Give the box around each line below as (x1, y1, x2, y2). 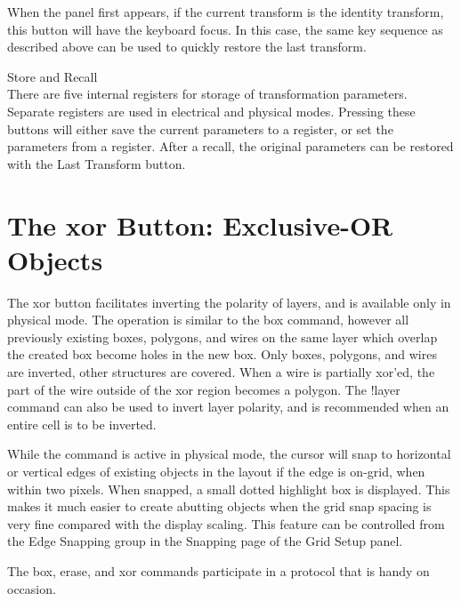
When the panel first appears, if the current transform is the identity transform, (7, 3, 444, 20)
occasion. (7, 579, 56, 597)
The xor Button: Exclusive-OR (7, 206, 393, 243)
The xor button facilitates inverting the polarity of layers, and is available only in (7, 292, 451, 311)
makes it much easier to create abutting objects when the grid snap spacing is (7, 497, 432, 516)
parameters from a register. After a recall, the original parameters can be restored (7, 137, 454, 156)
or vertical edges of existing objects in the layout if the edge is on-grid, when (7, 462, 425, 480)
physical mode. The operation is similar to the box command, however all (7, 310, 409, 329)
